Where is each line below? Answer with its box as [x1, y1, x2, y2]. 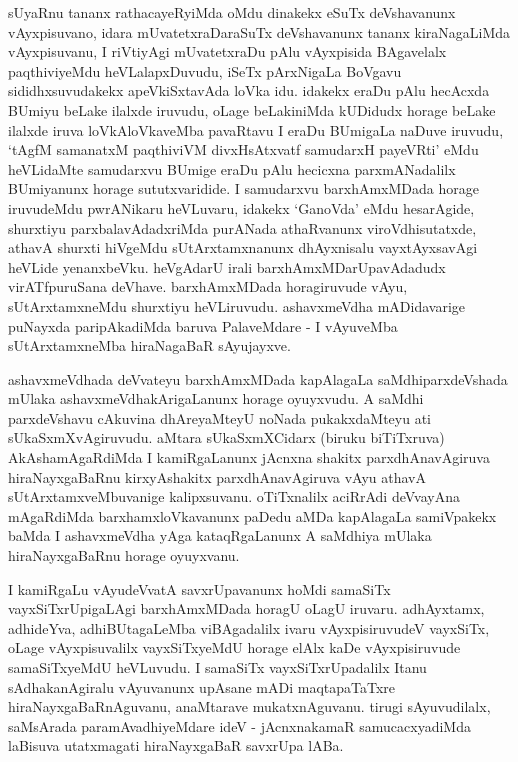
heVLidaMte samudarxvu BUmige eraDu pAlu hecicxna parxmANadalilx [8, 158, 456, 179]
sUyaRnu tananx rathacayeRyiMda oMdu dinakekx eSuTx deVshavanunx [8, 2, 456, 22]
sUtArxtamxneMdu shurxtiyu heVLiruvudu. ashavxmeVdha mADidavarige [8, 295, 466, 316]
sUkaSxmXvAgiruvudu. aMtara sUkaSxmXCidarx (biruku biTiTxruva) [8, 427, 445, 448]
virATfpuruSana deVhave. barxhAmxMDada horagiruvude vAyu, [8, 276, 408, 297]
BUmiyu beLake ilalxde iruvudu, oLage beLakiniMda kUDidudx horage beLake [8, 99, 496, 120]
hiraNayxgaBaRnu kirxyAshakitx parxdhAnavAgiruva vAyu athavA [8, 466, 426, 487]
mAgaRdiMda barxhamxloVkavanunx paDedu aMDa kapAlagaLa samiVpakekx [8, 505, 497, 526]
